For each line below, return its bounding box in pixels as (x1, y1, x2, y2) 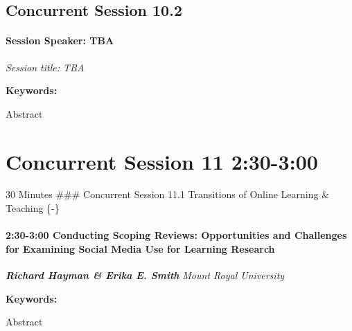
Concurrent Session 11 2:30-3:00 (6, 147, 318, 175)
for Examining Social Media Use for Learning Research (6, 241, 275, 256)
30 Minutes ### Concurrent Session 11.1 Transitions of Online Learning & (6, 187, 330, 202)
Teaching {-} (6, 201, 60, 215)
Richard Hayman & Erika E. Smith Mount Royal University (6, 268, 285, 283)
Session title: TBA (6, 60, 85, 74)
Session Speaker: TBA (6, 33, 114, 48)
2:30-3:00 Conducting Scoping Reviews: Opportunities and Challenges (6, 228, 347, 242)
